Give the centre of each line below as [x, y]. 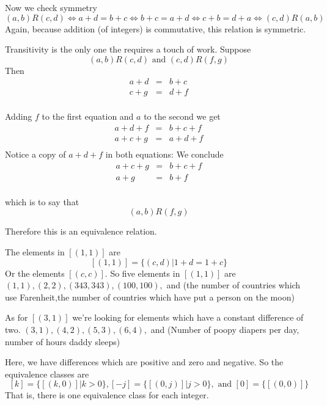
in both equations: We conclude [164, 154]
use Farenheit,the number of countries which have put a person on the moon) [150, 297]
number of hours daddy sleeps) [63, 341]
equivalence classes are [47, 374]
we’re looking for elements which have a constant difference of [188, 317]
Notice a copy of [35, 154]
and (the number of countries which [233, 285]
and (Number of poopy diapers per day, [225, 329]
